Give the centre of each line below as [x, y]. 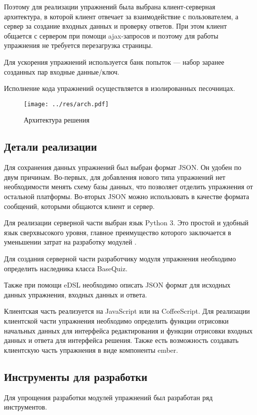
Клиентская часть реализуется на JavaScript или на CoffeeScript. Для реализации [127, 311]
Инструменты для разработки [76, 376]
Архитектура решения [57, 120]
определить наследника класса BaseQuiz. [66, 268]
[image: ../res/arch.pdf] [66, 104]
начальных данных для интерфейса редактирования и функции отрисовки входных [128, 330]
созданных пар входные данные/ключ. [62, 71]
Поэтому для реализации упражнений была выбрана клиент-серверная [110, 6]
